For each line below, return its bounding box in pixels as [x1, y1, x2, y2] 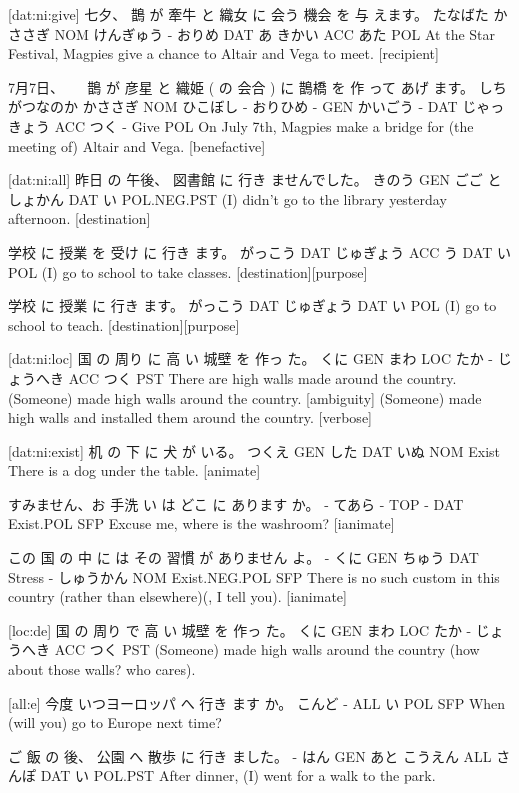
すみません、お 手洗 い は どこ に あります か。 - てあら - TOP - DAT [8, 493, 464, 514]
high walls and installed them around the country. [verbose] [8, 407, 372, 428]
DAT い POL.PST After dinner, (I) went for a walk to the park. [40, 765, 436, 786]
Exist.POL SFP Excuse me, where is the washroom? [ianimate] [8, 513, 395, 534]
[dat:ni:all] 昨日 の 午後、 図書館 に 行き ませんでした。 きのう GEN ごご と [8, 169, 502, 190]
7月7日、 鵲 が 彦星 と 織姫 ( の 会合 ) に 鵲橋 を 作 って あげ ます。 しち [8, 76, 507, 97]
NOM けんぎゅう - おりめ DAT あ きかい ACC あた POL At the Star [54, 23, 496, 44]
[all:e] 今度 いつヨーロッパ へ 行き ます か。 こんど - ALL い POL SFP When [8, 692, 506, 713]
